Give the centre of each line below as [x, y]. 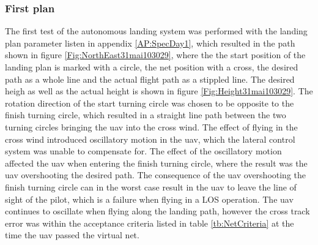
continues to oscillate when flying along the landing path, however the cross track [157, 211]
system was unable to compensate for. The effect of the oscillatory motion [143, 151]
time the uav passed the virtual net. [72, 235]
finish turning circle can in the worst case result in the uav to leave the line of [151, 187]
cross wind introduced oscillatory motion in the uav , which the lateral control [150, 139]
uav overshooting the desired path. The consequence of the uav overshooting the [156, 175]
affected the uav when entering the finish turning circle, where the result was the [156, 163]
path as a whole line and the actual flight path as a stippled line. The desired [150, 79]
